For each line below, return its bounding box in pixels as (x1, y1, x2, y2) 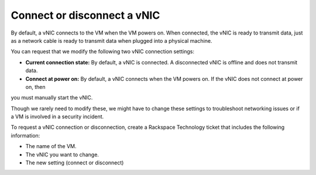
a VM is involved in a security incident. (11, 113, 104, 120)
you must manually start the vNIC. (11, 94, 93, 101)
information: (11, 132, 40, 139)
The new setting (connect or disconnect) (25, 159, 124, 166)
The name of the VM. (25, 143, 77, 150)
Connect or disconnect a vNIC (11, 9, 160, 22)
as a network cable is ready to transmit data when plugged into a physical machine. (11, 37, 212, 44)
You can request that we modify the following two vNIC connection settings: (11, 48, 194, 55)
